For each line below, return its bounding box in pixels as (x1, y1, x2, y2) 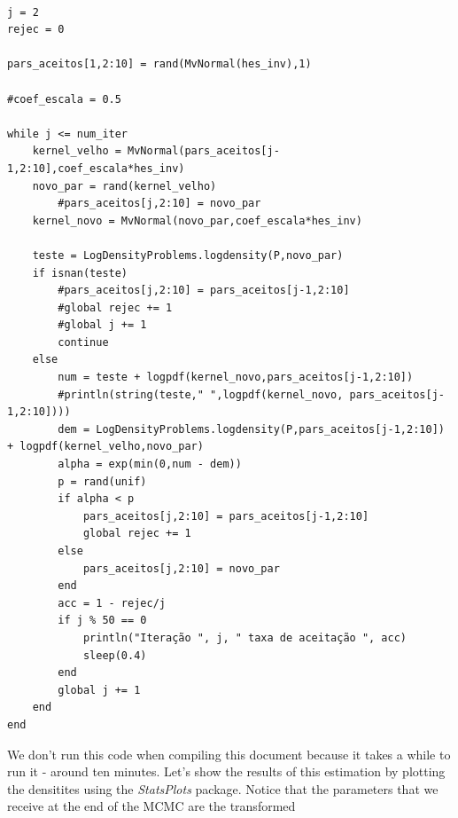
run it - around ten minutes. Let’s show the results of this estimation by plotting (7, 762, 446, 781)
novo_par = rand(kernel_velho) (32, 179, 217, 193)
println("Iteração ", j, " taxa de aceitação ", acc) (82, 631, 408, 644)
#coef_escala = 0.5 (7, 92, 121, 106)
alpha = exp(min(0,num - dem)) (58, 458, 242, 471)
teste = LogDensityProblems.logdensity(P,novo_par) (32, 248, 344, 262)
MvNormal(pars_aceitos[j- (128, 145, 280, 158)
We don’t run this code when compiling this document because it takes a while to (7, 744, 451, 763)
